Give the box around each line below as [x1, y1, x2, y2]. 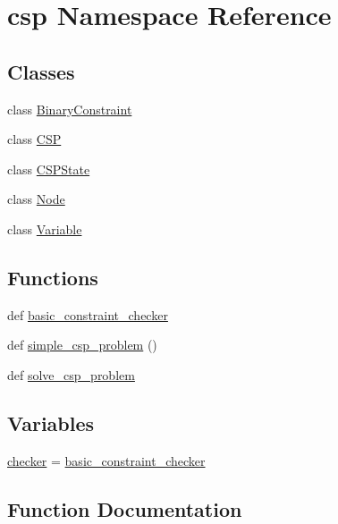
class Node [7, 190, 65, 208]
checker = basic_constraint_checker [7, 451, 206, 469]
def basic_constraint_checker [7, 305, 168, 324]
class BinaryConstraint [7, 99, 132, 118]
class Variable [7, 219, 82, 238]
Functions [7, 263, 98, 291]
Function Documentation [7, 494, 242, 522]
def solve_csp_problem [7, 365, 135, 384]
